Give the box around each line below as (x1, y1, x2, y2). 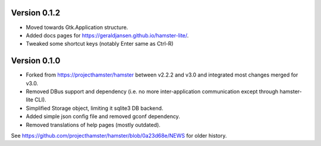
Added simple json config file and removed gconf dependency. (26, 113, 181, 120)
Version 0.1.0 (11, 56, 61, 66)
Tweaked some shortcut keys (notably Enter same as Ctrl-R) (26, 40, 174, 47)
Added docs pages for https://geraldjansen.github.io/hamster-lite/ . (26, 31, 189, 39)
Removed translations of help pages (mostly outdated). (26, 121, 160, 128)
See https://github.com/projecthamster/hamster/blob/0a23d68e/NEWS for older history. (11, 132, 227, 139)
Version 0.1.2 (11, 8, 61, 18)
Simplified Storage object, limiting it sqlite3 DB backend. (26, 104, 163, 112)
